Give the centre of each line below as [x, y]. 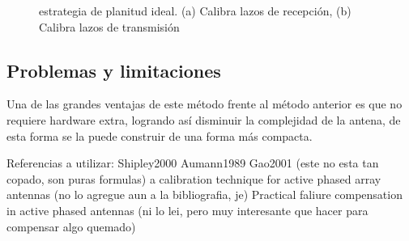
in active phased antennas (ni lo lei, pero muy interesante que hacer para [187, 210]
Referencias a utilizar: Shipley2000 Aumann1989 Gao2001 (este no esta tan [193, 163]
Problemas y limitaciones [114, 70]
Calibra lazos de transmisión [109, 26]
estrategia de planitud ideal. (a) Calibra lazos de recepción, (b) [195, 11]
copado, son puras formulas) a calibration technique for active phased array [194, 178]
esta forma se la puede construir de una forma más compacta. [160, 135]
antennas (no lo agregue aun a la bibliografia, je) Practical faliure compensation [204, 194]
